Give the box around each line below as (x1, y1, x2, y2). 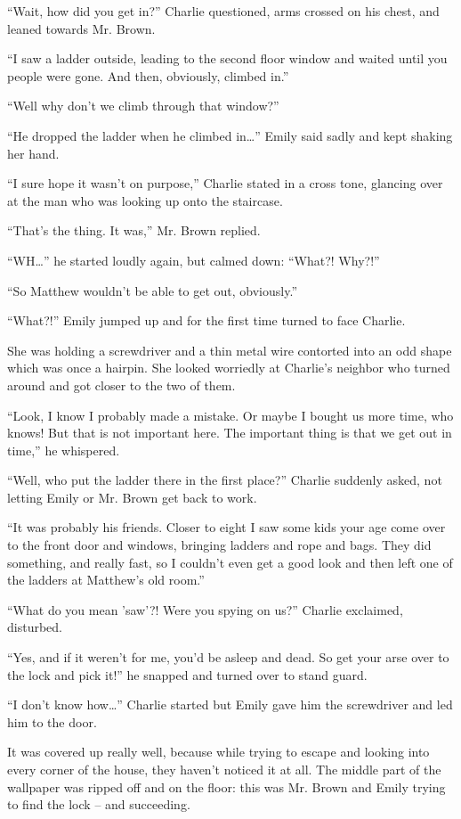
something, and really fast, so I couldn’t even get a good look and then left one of (7, 553, 453, 571)
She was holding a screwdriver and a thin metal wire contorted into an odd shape (7, 340, 452, 359)
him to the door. (7, 712, 97, 731)
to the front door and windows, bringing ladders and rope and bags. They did (7, 536, 432, 554)
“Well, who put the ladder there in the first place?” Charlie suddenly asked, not (7, 471, 442, 489)
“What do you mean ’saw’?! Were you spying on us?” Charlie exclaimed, (7, 600, 403, 618)
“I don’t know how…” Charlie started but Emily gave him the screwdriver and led (7, 695, 453, 714)
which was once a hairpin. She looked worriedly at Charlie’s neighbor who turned (7, 358, 450, 377)
